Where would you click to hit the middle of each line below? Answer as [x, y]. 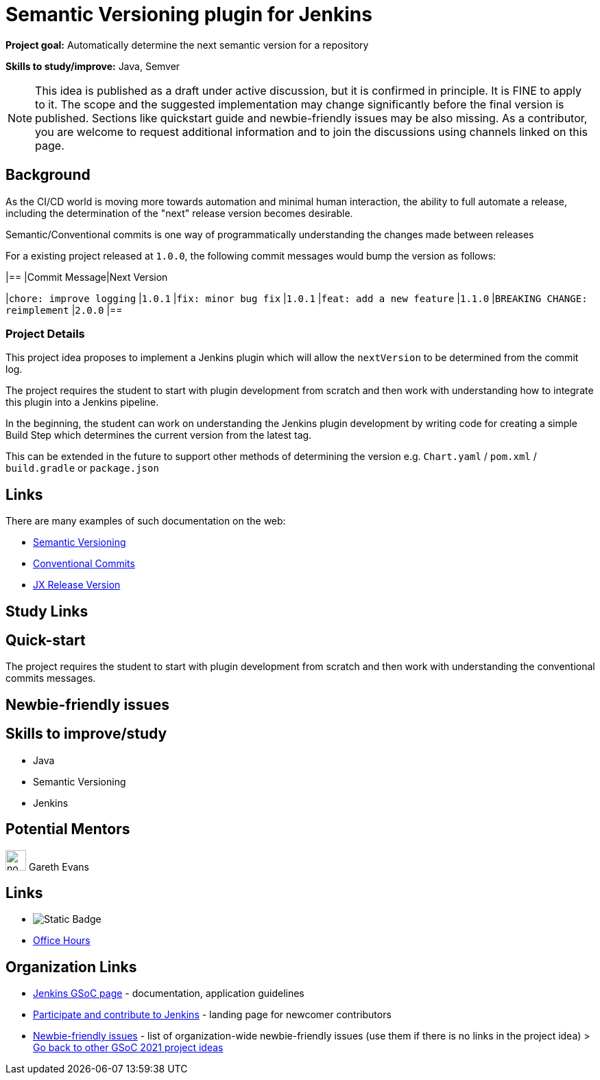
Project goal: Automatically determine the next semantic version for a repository [187, 45]
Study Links [47, 611]
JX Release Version [77, 585]
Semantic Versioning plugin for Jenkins [189, 14]
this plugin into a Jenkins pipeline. [82, 402]
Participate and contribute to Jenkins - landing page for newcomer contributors [212, 1015]
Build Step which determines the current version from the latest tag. [159, 435]
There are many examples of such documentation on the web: [146, 521]
